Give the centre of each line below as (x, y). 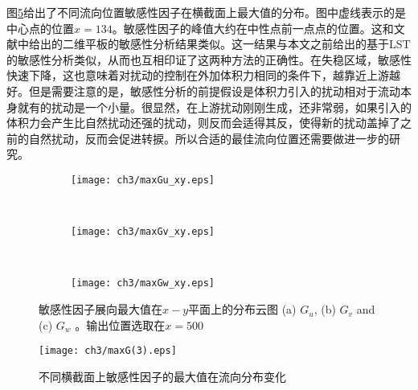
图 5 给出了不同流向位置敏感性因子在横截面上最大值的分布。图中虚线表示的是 (206, 12)
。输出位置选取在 (120, 324)
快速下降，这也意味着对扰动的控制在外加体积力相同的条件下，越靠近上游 (198, 75)
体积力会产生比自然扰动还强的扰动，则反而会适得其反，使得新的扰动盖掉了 (203, 123)
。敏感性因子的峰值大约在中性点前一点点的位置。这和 (253, 28)
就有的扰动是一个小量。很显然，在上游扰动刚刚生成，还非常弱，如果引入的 (214, 107)
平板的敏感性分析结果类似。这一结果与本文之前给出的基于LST (248, 44)
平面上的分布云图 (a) (242, 309)
